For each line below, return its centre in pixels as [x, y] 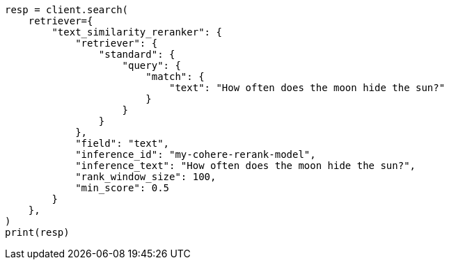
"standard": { [137, 54]
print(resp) [37, 232]
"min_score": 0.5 [123, 188]
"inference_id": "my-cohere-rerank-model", [196, 154]
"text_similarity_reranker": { [137, 32]
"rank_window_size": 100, [146, 177]
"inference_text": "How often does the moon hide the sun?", [246, 166]
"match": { [175, 77]
